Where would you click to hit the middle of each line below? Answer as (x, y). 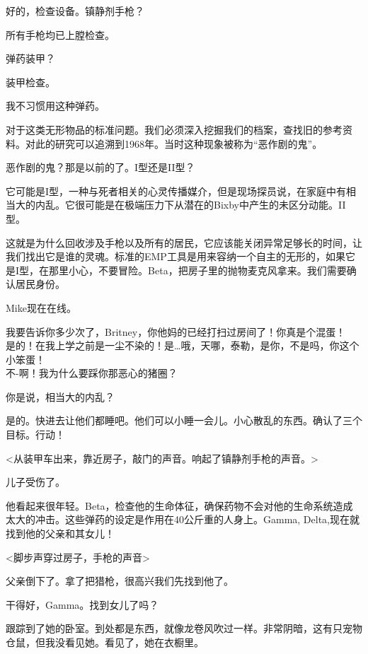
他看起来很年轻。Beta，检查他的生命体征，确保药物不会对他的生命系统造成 (179, 505)
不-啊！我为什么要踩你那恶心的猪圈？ (92, 373)
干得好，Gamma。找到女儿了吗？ (82, 604)
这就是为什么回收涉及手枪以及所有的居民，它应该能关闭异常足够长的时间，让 (184, 242)
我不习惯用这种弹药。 (55, 106)
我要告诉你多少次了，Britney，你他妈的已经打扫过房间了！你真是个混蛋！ (176, 331)
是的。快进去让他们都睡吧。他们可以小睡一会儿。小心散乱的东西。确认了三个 (184, 420)
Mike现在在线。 (41, 307)
